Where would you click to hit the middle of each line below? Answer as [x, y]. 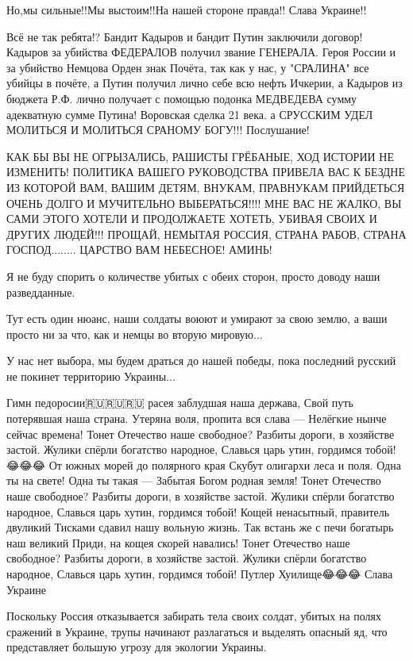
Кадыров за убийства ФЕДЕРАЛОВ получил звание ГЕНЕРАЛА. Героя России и [201, 52]
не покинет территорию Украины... [91, 376]
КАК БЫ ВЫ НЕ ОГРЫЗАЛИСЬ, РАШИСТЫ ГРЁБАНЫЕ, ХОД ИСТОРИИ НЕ [200, 156]
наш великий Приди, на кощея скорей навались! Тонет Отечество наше [178, 542]
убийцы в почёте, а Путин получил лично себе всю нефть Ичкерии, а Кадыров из [205, 83]
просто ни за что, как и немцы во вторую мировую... [135, 334]
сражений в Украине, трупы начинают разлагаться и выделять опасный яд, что [197, 631]
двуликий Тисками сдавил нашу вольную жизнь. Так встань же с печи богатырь [200, 527]
